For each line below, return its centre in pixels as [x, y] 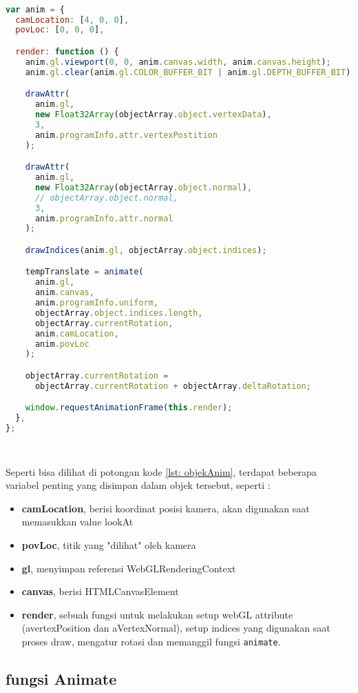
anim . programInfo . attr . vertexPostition [126, 135]
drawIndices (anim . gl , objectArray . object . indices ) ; [146, 250]
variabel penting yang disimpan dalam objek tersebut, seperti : [138, 485]
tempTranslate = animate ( [84, 272]
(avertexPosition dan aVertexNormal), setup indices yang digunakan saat [176, 628]
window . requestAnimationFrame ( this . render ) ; [129, 408]
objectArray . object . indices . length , [119, 313]
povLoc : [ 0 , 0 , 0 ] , [60, 30]
